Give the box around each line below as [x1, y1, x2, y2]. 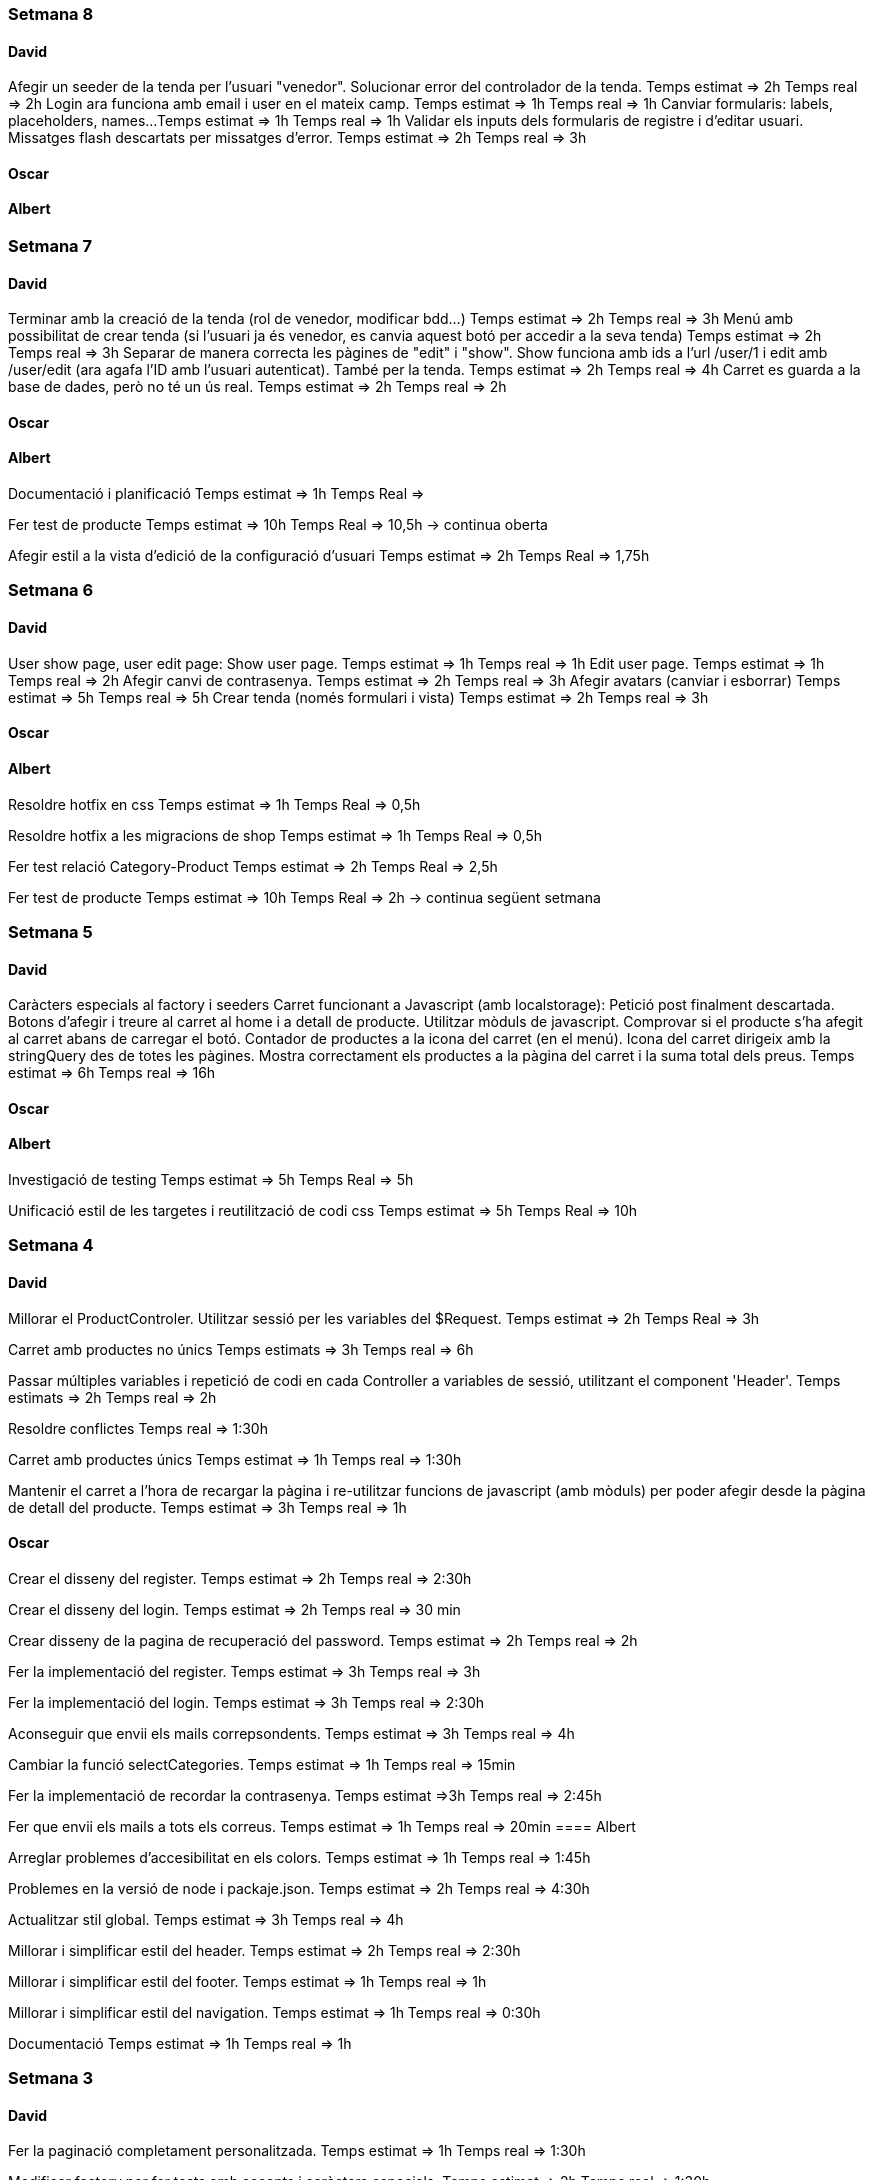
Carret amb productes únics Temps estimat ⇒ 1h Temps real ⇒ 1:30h [8, 1450, 462, 1468]
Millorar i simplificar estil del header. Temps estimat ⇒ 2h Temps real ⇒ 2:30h [8, 1941, 521, 1959]
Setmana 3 [8, 2068, 93, 2089]
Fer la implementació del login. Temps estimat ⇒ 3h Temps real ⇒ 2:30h [8, 1693, 485, 1711]
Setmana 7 [8, 236, 92, 257]
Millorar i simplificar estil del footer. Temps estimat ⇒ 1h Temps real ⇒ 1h [8, 1972, 487, 1990]
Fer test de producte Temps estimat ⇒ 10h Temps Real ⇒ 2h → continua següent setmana [8, 888, 601, 906]
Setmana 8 [8, 4, 94, 24]
